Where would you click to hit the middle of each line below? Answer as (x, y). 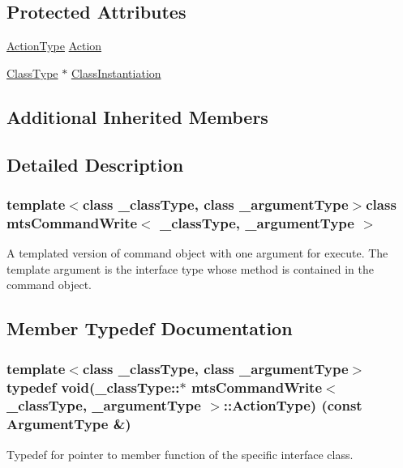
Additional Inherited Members (137, 116)
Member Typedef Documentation (150, 328)
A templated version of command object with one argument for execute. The (197, 253)
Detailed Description (95, 164)
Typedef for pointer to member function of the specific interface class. (180, 454)
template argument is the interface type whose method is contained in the (190, 268)
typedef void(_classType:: (93, 387)
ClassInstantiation (116, 72)
